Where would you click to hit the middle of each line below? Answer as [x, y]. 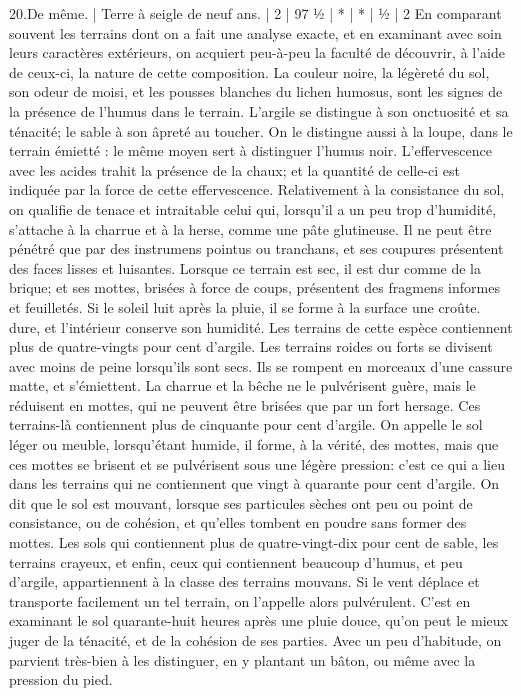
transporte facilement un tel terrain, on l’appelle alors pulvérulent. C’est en [240, 600]
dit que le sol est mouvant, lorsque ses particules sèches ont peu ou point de [241, 502]
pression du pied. [61, 679]
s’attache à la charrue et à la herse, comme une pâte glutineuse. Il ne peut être [250, 228]
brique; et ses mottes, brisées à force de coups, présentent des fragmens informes [254, 287]
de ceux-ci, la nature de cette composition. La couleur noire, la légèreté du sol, [249, 71]
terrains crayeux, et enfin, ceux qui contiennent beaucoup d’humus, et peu [236, 561]
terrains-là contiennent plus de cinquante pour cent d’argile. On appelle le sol [246, 424]
